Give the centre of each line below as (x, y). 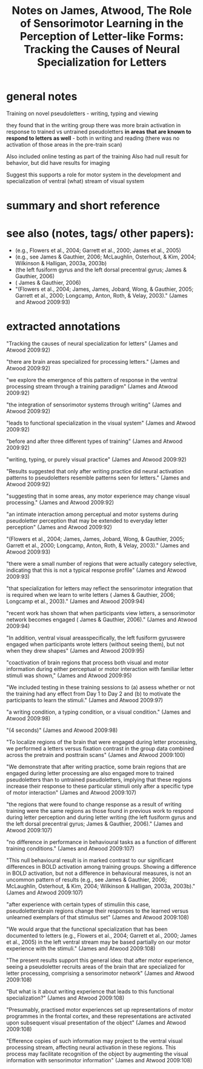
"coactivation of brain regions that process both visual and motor (88, 663)
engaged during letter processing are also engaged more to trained (90, 773)
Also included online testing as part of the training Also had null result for (97, 156)
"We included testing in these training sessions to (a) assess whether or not (101, 687)
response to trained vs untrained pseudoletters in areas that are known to (99, 131)
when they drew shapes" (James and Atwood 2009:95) (75, 651)
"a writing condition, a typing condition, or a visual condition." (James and (98, 712)
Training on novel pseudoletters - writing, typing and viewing (82, 113)
